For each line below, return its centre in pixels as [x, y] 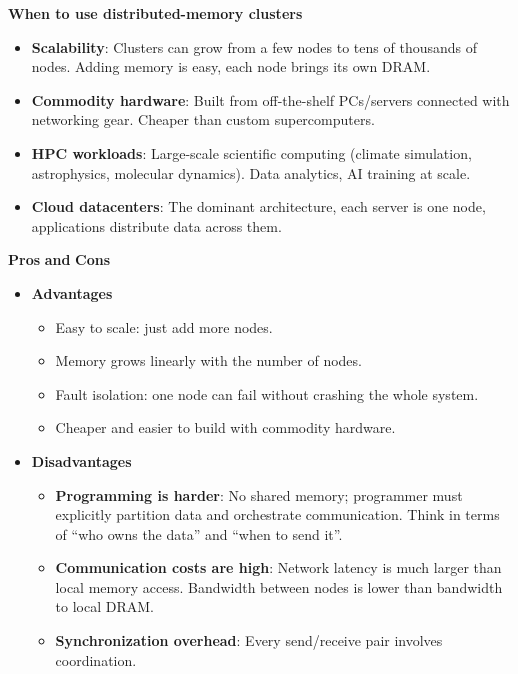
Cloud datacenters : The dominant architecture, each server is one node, [258, 206]
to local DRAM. [104, 606]
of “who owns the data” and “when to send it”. [199, 533]
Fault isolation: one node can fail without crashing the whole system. [267, 393]
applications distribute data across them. [156, 225]
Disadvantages [81, 460]
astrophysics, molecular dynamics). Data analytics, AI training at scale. [251, 172]
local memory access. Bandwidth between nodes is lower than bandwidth [279, 586]
